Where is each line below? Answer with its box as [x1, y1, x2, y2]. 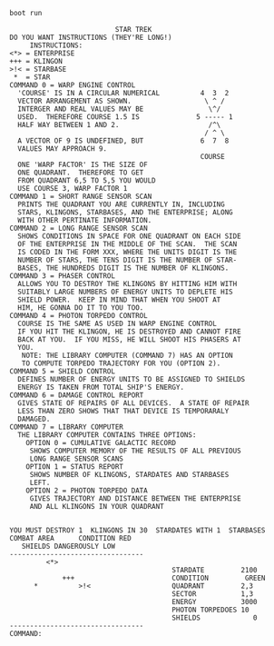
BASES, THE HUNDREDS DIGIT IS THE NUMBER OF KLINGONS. [17, 263, 230, 273]
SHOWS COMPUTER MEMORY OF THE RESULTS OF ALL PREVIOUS [29, 446, 242, 455]
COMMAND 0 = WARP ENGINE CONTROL [9, 80, 136, 90]
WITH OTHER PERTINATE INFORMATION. [17, 215, 152, 224]
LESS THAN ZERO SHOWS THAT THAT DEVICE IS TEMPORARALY [17, 406, 230, 415]
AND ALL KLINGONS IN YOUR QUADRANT [29, 502, 165, 511]
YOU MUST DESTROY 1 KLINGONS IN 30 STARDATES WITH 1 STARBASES [9, 525, 266, 535]
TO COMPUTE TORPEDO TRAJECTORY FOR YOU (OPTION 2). [21, 359, 221, 368]
